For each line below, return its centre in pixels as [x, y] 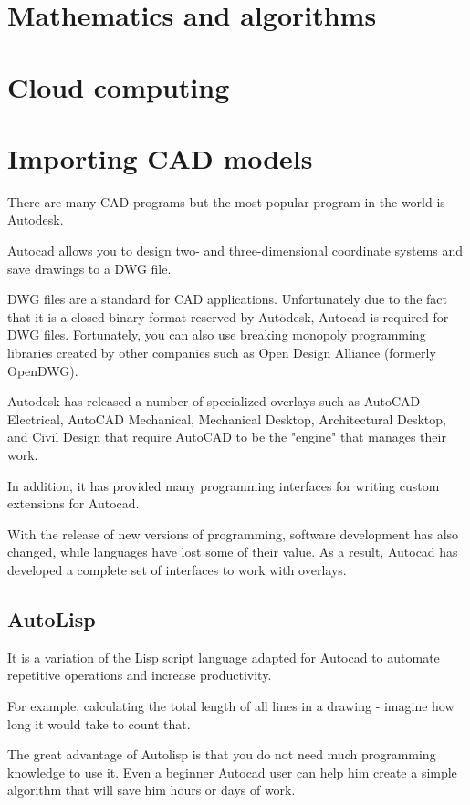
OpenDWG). [43, 370]
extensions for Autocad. [73, 503]
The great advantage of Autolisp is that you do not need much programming [222, 754]
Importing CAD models [160, 157]
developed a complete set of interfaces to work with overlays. [177, 569]
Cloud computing [119, 86]
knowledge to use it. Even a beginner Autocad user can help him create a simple [232, 772]
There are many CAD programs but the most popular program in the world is [226, 201]
